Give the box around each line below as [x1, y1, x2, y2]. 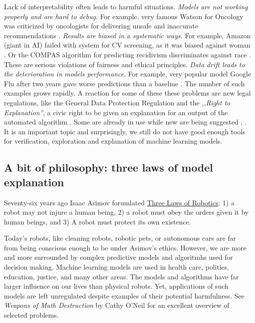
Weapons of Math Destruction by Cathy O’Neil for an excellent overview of [4, 300, 229, 310]
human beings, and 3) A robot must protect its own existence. [4, 216, 191, 226]
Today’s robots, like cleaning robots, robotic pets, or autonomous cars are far [4, 233, 236, 243]
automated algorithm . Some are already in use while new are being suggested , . [4, 117, 247, 127]
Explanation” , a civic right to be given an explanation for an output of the [4, 107, 228, 117]
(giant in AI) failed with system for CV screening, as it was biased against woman [4, 40, 251, 50]
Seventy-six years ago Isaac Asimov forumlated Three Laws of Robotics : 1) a [4, 197, 234, 207]
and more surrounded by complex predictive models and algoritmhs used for [4, 252, 233, 262]
